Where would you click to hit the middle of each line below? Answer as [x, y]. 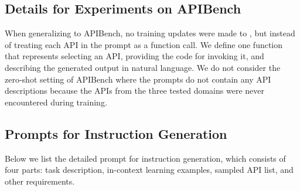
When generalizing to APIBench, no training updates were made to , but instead [150, 33]
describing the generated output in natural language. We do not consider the [143, 67]
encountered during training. [56, 102]
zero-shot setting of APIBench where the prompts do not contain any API [138, 79]
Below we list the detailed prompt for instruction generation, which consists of [145, 158]
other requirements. [40, 181]
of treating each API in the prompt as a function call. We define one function [144, 44]
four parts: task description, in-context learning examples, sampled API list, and [149, 170]
